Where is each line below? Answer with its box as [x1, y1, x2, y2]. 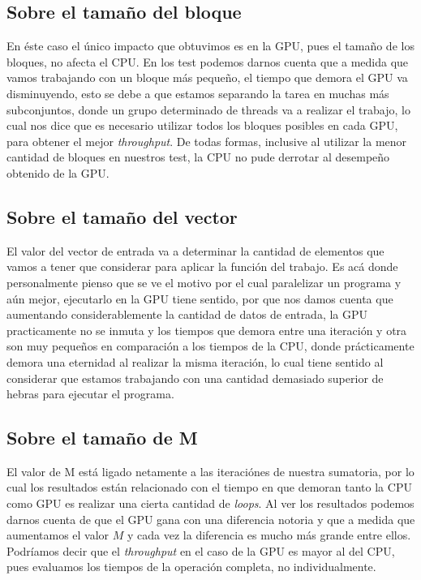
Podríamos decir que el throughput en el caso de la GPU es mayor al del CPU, [6, 542, 395, 559]
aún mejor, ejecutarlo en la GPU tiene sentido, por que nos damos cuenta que [6, 290, 393, 307]
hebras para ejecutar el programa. [6, 385, 174, 402]
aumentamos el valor [6, 526, 110, 543]
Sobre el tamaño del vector [6, 204, 238, 229]
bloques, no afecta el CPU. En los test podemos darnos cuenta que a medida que [6, 53, 409, 70]
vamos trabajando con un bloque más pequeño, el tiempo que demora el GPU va [6, 69, 408, 86]
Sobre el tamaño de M [6, 425, 198, 450]
